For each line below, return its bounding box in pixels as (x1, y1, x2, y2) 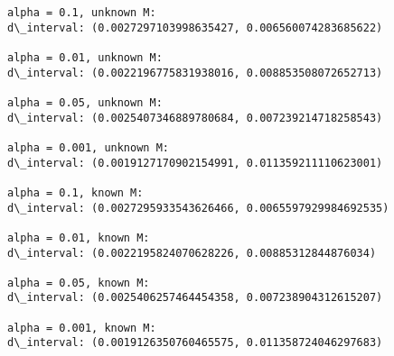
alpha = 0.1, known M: (7, 186, 144, 199)
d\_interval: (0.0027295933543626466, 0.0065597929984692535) (7, 201, 389, 215)
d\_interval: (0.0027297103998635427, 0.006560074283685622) (7, 21, 383, 34)
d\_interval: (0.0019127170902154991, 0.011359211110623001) (7, 156, 383, 169)
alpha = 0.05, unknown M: (7, 96, 163, 109)
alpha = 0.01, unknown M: (7, 50, 163, 64)
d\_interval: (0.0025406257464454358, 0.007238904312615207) (7, 291, 383, 305)
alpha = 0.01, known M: (7, 231, 150, 244)
